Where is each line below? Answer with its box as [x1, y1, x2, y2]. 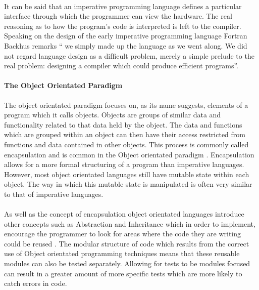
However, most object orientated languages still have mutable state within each [4, 169, 249, 179]
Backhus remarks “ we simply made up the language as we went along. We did [4, 40, 247, 51]
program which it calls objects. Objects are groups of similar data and [4, 109, 221, 120]
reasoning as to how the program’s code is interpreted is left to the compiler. [4, 20, 241, 31]
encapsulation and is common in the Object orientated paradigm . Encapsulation [4, 149, 254, 159]
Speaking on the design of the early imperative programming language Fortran [4, 30, 247, 41]
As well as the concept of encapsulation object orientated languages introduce [4, 209, 244, 219]
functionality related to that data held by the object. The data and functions [4, 119, 242, 130]
